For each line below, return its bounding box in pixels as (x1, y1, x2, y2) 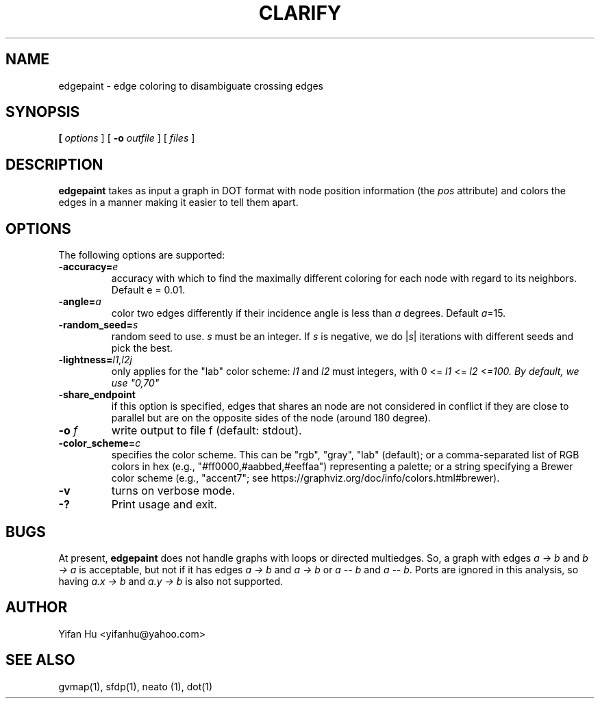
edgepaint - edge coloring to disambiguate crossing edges (58, 79, 323, 92)
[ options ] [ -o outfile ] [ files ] (58, 132, 195, 144)
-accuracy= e (58, 261, 118, 273)
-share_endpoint (58, 389, 136, 401)
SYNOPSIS (5, 103, 80, 121)
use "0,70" (111, 377, 160, 389)
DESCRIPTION (5, 155, 103, 173)
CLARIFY (258, 1, 342, 25)
